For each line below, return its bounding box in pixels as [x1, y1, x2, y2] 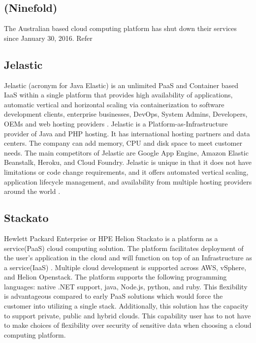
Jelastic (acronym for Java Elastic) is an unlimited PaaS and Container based [4, 80, 239, 90]
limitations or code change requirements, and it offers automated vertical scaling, [4, 166, 249, 177]
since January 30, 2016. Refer [4, 32, 93, 43]
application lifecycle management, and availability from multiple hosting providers [4, 176, 252, 187]
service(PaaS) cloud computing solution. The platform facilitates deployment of [4, 243, 244, 253]
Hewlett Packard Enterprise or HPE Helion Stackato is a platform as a [4, 233, 218, 243]
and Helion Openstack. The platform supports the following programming [4, 272, 227, 282]
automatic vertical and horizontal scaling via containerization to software [4, 99, 224, 109]
